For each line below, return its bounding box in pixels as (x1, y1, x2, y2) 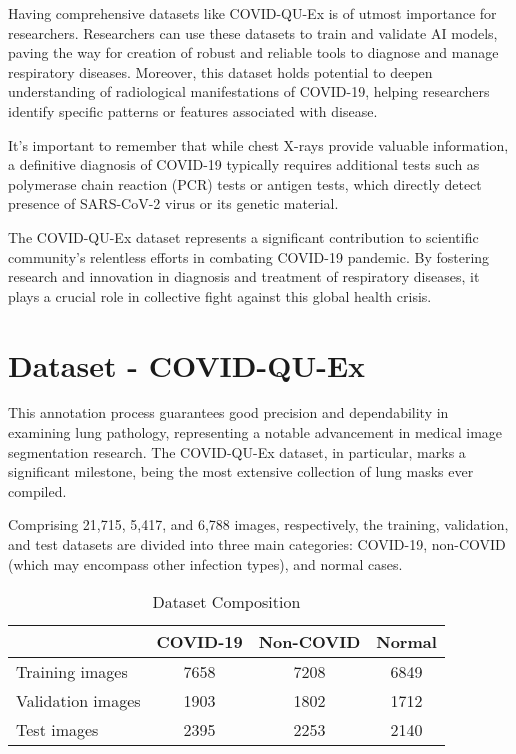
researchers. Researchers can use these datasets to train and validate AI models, (8, 22, 498, 43)
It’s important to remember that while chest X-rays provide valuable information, (8, 134, 509, 155)
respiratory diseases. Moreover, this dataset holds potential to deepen (8, 61, 433, 82)
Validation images (16, 689, 141, 713)
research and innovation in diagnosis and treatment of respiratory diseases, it (8, 266, 480, 287)
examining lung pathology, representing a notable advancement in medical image (8, 422, 503, 443)
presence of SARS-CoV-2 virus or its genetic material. (8, 193, 339, 214)
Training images (16, 660, 128, 684)
